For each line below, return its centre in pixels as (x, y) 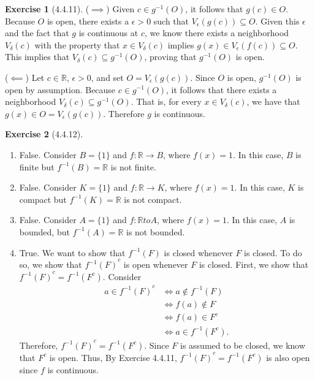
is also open (288, 357)
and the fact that (37, 33)
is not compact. (153, 199)
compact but (43, 199)
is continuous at (108, 33)
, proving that (170, 57)
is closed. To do (273, 252)
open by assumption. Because (60, 89)
